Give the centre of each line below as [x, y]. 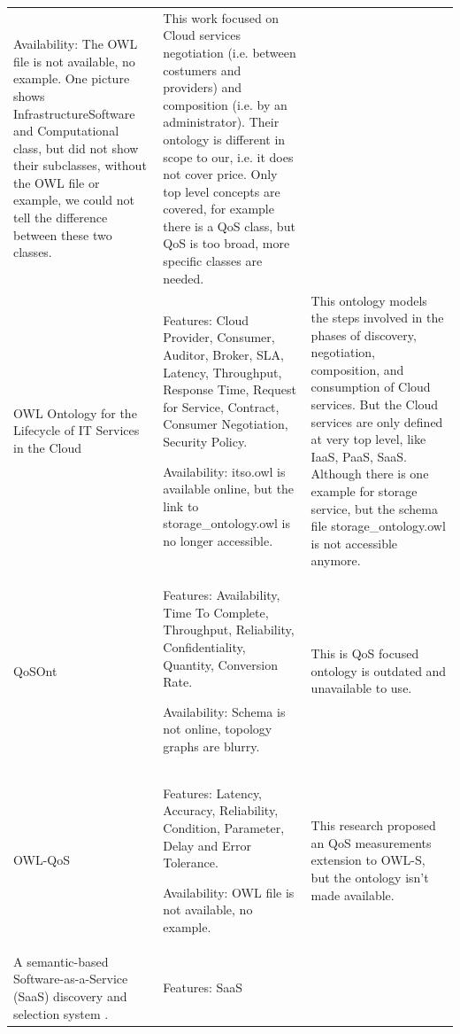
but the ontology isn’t [370, 878]
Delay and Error [207, 845]
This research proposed [373, 825]
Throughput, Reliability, [229, 630]
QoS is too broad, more [226, 243]
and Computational [66, 131]
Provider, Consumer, [219, 337]
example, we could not [74, 200]
